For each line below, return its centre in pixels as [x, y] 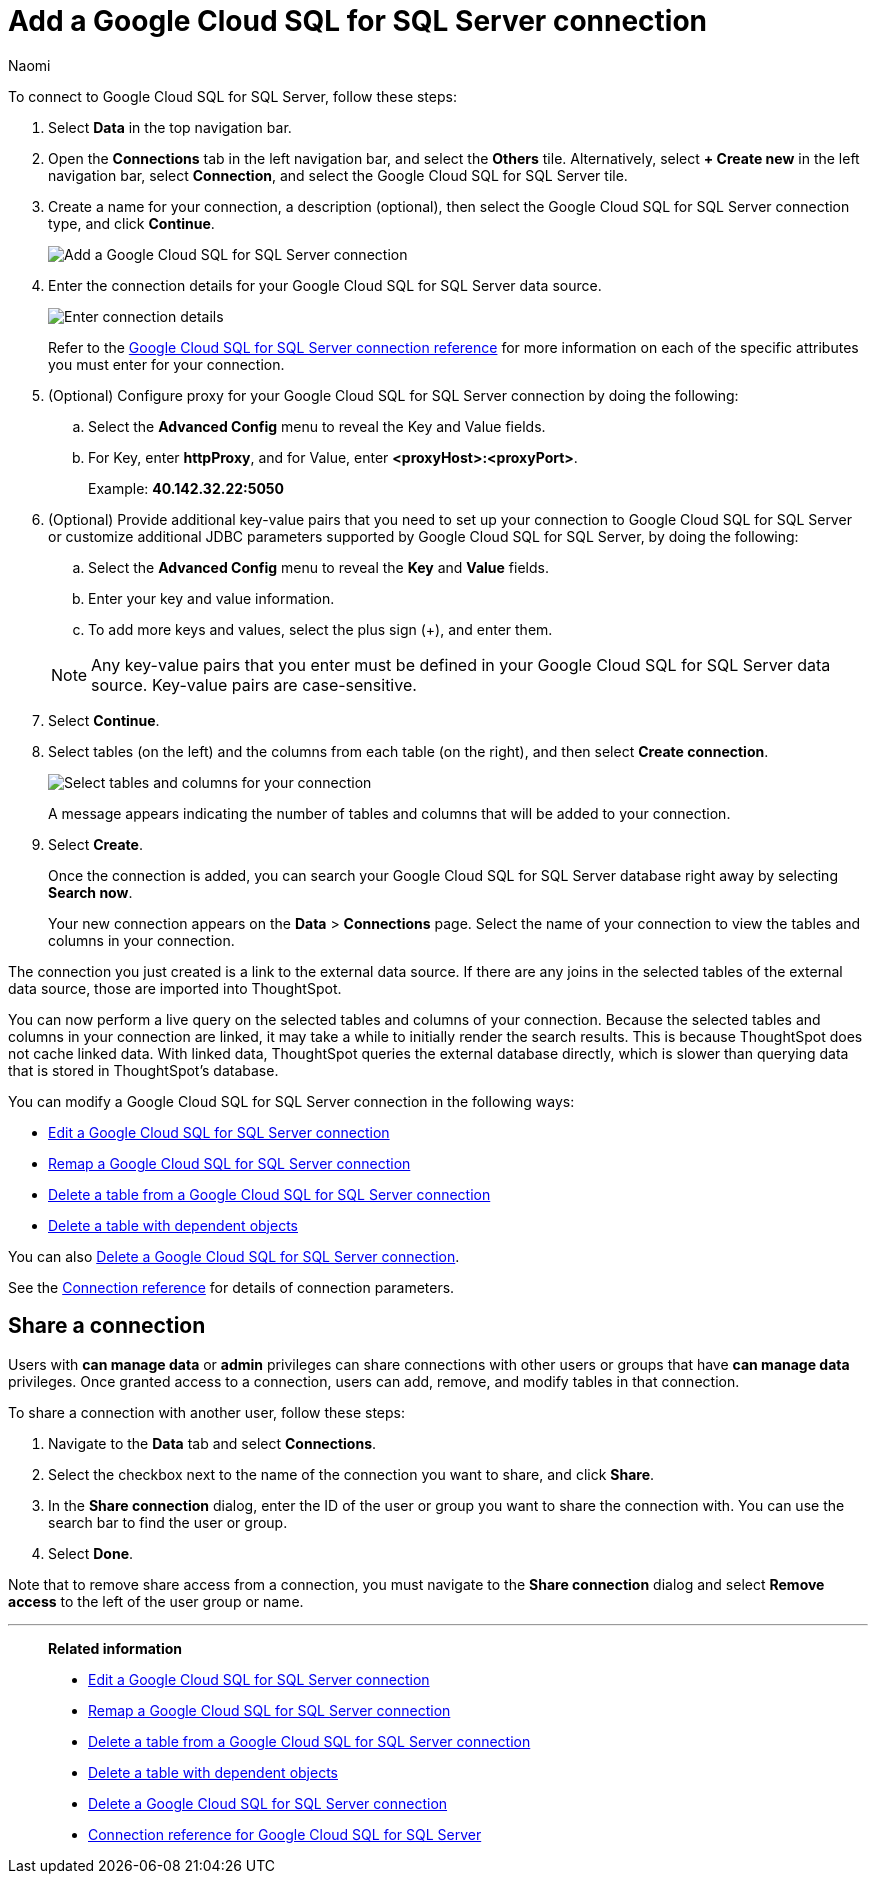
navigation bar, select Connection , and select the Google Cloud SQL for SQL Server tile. [338, 175]
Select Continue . [104, 720]
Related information [115, 1648]
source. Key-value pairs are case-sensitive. [254, 684]
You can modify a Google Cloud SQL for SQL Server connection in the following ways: [291, 1101]
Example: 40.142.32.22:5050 [186, 488]
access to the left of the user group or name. [156, 1601]
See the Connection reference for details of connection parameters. [231, 1287]
